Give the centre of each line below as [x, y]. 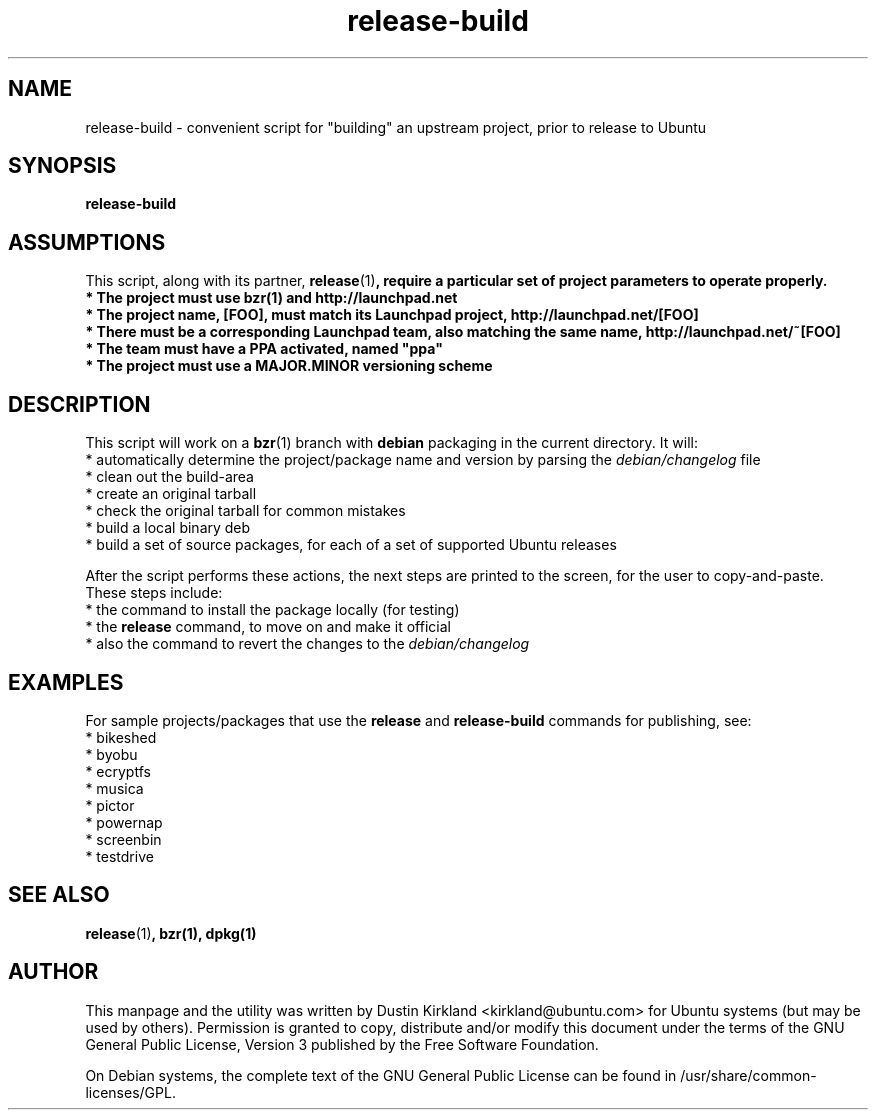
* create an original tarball [171, 494]
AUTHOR [53, 972]
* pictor [110, 805]
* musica [114, 788]
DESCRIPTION [79, 404]
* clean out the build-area [169, 477]
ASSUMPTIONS [87, 242]
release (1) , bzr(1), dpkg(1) [171, 933]
